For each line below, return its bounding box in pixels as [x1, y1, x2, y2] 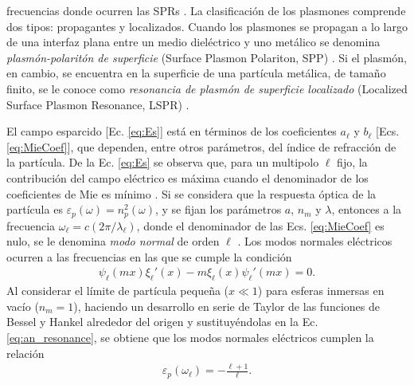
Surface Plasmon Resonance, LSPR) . [6, 96, 189, 112]
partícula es [6, 201, 63, 218]
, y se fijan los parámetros [154, 201, 282, 218]
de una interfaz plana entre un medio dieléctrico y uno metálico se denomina [6, 33, 381, 50]
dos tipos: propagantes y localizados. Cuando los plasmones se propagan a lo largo [6, 18, 408, 34]
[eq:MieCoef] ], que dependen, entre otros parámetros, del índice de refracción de [6, 138, 396, 155]
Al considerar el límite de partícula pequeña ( [6, 282, 229, 299]
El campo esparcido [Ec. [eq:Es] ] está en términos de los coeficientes [6, 123, 337, 139]
